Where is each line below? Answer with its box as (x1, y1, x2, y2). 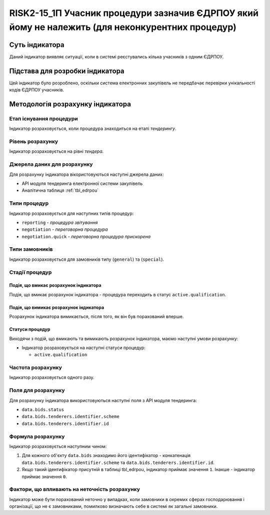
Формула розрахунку (9, 433, 65, 440)
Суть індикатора (9, 40, 64, 49)
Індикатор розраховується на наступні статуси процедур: (21, 345, 146, 351)
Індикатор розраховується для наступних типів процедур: (9, 210, 134, 216)
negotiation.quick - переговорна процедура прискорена (21, 233, 151, 239)
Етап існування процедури (9, 115, 78, 122)
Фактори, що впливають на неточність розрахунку (9, 486, 140, 493)
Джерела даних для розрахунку (9, 161, 93, 168)
